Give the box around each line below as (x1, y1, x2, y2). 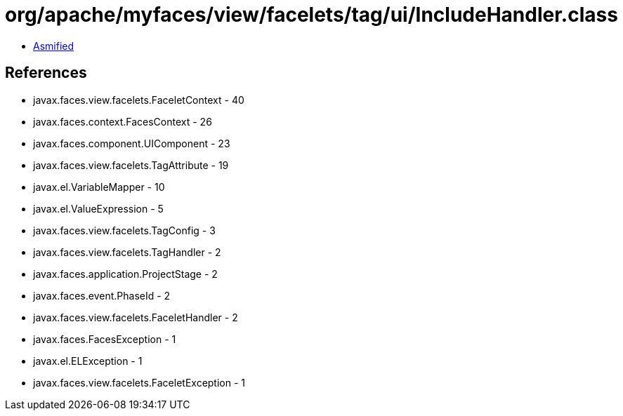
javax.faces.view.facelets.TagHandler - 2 (33, 246, 221, 258)
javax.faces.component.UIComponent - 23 (33, 137, 230, 149)
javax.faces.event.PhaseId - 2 (33, 289, 171, 302)
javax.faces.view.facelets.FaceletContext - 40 (33, 93, 244, 106)
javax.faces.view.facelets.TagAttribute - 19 (33, 159, 229, 171)
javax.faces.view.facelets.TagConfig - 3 (33, 224, 216, 236)
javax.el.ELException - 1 (33, 354, 143, 367)
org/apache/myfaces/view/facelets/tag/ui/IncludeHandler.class (5, 3, 618, 27)
